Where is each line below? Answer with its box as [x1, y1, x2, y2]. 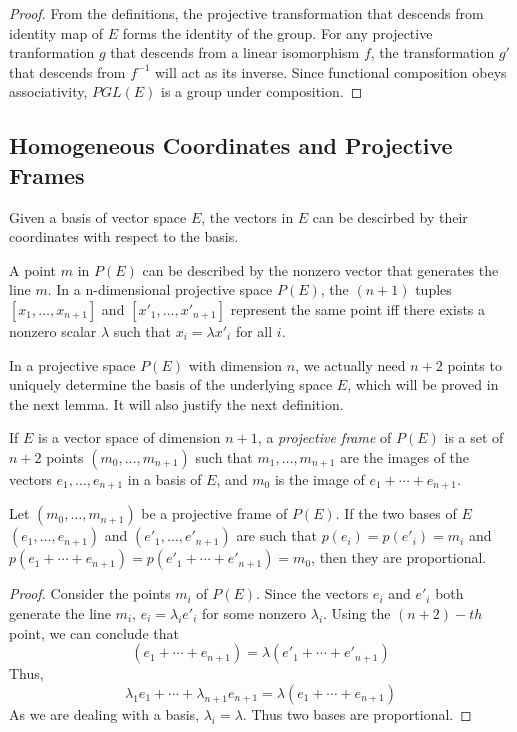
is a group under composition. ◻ [161, 81, 363, 102]
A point [9, 259, 57, 280]
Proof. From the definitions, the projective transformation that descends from [9, 3, 484, 23]
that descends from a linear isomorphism [110, 42, 360, 63]
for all [235, 320, 273, 341]
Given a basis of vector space [9, 206, 187, 227]
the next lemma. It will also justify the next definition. [9, 393, 344, 414]
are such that [236, 525, 317, 546]
